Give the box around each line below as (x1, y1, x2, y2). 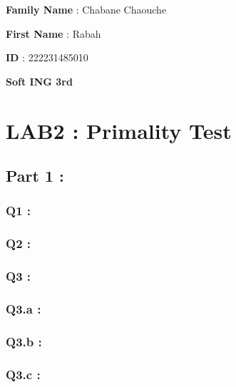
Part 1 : (6, 165, 64, 187)
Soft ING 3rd (6, 73, 73, 88)
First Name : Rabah (6, 26, 101, 41)
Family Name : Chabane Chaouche (6, 2, 167, 16)
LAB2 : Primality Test (6, 115, 232, 145)
